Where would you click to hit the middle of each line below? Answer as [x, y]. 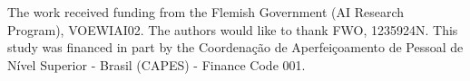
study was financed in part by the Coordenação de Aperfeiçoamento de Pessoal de [235, 47]
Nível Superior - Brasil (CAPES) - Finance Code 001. [157, 64]
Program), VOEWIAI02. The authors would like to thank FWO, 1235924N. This [233, 29]
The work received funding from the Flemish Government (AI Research [206, 12]
